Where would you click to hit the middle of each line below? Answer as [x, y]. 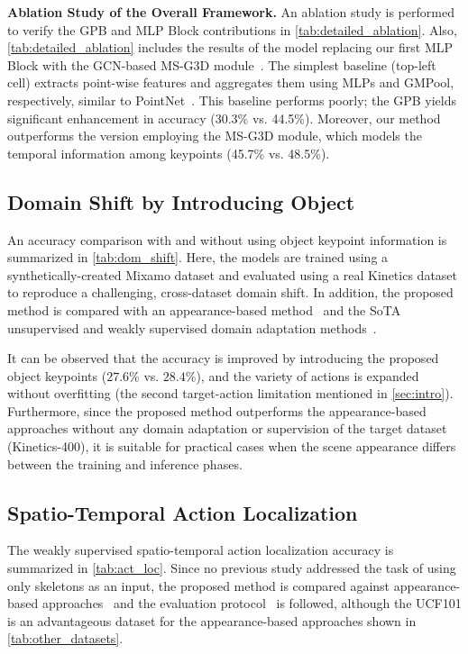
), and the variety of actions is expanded [307, 375]
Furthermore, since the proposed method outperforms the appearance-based [217, 410]
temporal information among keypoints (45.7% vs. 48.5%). [169, 153]
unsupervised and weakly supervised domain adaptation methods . [192, 327]
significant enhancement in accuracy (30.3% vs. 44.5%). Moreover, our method [224, 118]
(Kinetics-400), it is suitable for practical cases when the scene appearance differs [232, 446]
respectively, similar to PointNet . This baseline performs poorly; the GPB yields [232, 100]
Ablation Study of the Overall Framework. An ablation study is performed [231, 12]
